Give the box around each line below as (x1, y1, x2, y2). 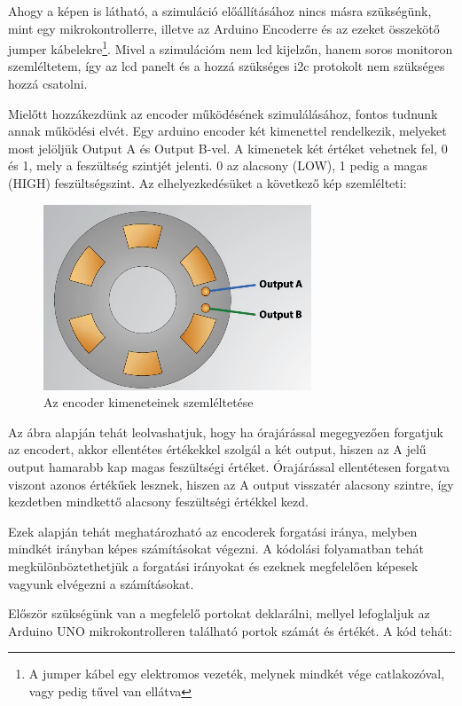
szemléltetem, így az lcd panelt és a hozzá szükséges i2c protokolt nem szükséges (8, 57, 445, 75)
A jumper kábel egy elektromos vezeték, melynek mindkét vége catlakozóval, (28, 664, 445, 683)
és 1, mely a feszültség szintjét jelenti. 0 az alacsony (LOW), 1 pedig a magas (8, 156, 428, 175)
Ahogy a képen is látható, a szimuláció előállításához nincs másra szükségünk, (8, 2, 432, 20)
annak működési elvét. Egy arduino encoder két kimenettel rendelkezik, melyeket (8, 122, 447, 140)
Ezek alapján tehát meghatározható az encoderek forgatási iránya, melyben (8, 522, 418, 540)
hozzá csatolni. (8, 75, 88, 93)
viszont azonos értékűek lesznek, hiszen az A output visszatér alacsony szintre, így (8, 475, 454, 493)
